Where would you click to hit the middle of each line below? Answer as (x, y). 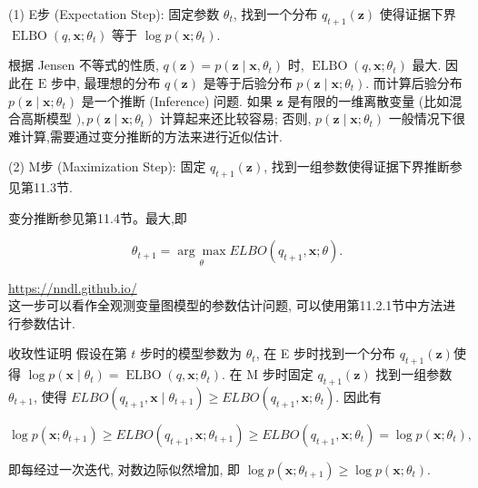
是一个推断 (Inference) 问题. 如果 (177, 100)
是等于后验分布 (248, 82)
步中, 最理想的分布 (105, 82)
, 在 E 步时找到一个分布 (326, 353)
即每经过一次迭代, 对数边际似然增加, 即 (124, 468)
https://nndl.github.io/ (73, 287)
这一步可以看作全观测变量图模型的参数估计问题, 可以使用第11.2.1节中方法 (226, 305)
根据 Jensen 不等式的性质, (84, 65)
